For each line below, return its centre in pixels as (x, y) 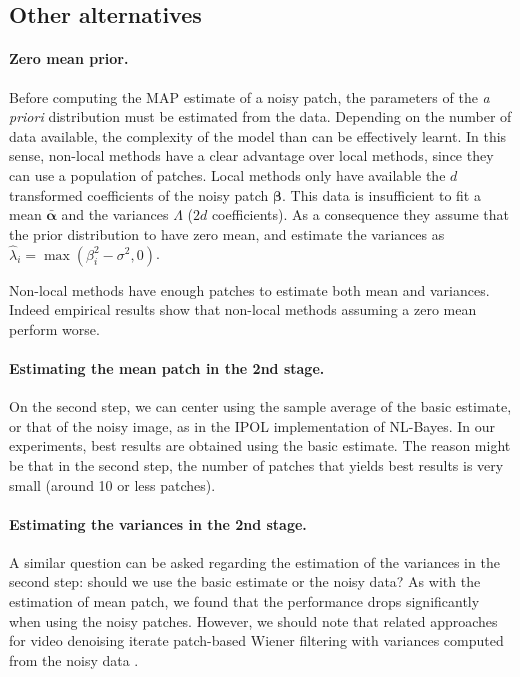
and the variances (115, 214)
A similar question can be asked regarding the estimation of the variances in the (254, 561)
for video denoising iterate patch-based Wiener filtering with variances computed (256, 640)
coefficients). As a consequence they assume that (360, 214)
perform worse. (54, 328)
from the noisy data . (74, 659)
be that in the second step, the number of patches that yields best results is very (256, 464)
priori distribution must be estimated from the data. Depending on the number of (260, 116)
